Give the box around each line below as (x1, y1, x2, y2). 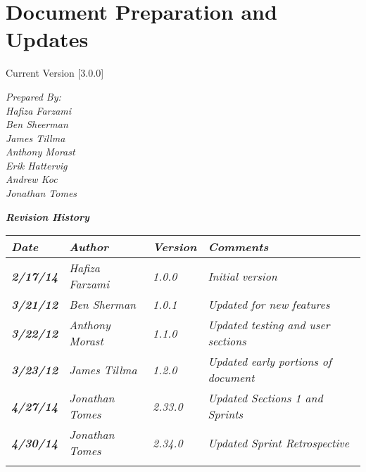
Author (69, 238, 109, 255)
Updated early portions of (208, 353, 332, 370)
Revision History (6, 209, 89, 224)
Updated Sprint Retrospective (208, 434, 350, 451)
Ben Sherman (69, 296, 137, 313)
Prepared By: (6, 89, 61, 103)
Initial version (208, 267, 277, 284)
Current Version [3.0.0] (6, 65, 104, 80)
